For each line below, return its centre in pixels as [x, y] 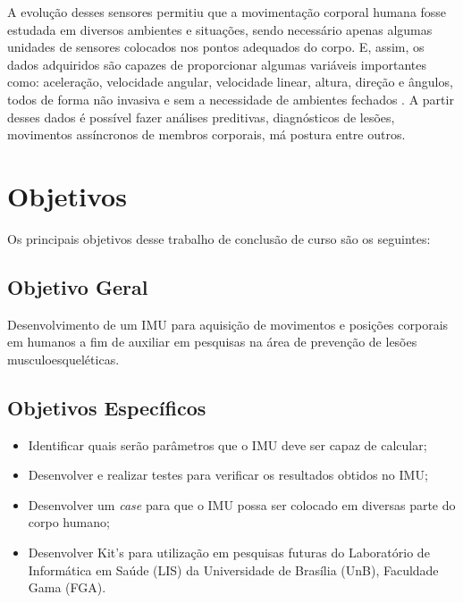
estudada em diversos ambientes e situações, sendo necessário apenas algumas [220, 29]
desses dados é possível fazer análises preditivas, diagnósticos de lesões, [201, 117]
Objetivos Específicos [107, 407]
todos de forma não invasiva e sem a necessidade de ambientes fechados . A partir [231, 99]
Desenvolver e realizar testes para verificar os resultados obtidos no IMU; [228, 475]
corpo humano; [69, 522]
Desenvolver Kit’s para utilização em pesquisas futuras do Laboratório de [229, 553]
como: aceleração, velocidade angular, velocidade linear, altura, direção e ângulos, [230, 82]
